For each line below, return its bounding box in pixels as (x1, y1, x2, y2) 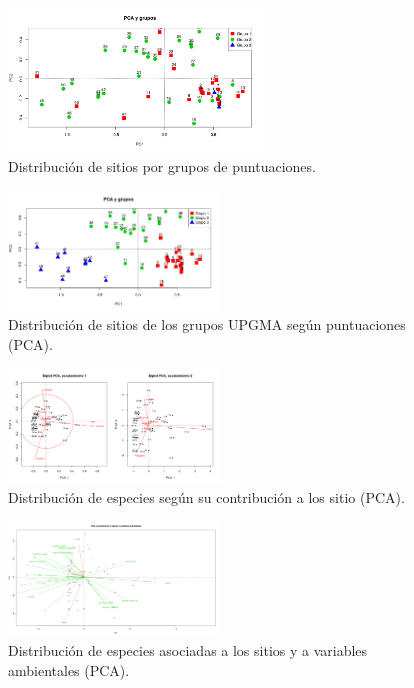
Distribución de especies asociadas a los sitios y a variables (8, 640, 368, 661)
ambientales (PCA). (8, 659, 130, 680)
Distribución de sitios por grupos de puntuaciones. (8, 155, 316, 176)
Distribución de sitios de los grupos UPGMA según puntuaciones (8, 314, 406, 335)
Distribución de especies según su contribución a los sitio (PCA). (8, 486, 405, 507)
